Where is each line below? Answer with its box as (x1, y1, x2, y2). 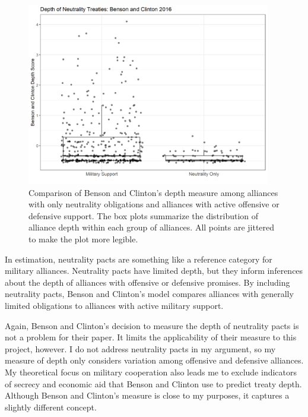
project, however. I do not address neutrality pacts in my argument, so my (5, 342, 276, 355)
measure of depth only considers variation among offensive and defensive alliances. (5, 354, 304, 367)
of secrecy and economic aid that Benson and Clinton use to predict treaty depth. (5, 377, 302, 390)
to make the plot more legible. (28, 233, 138, 245)
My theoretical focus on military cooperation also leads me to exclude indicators (5, 366, 297, 378)
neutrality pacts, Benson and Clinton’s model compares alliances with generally (5, 288, 294, 300)
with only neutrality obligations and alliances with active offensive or (28, 198, 280, 210)
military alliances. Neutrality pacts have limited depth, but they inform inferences (5, 264, 303, 277)
